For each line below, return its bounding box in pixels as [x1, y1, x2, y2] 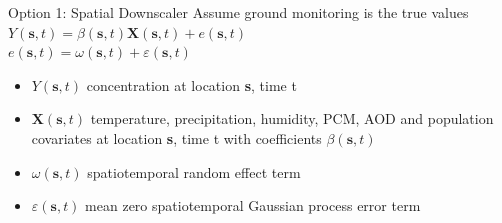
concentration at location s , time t [86, 74, 297, 95]
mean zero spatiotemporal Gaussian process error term [85, 195, 421, 216]
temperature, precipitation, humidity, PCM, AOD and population [90, 108, 494, 129]
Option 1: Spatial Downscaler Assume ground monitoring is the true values [8, 2, 469, 22]
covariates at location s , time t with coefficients [31, 127, 322, 148]
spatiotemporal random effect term [87, 161, 301, 182]
